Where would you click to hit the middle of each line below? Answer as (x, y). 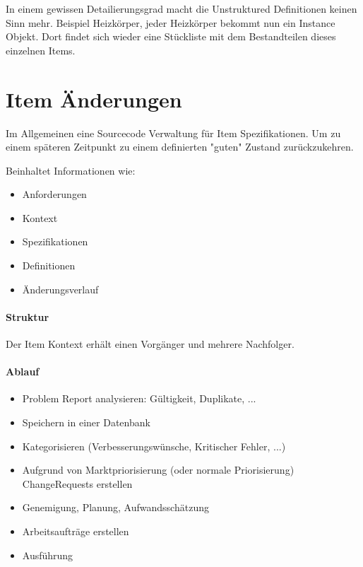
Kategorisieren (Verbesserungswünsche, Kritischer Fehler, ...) (154, 446)
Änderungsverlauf (60, 289)
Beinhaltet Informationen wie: (71, 170)
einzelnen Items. (41, 50)
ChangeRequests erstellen (77, 483)
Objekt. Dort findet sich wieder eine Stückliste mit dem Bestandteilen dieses (171, 36)
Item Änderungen (94, 99)
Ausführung (48, 555)
